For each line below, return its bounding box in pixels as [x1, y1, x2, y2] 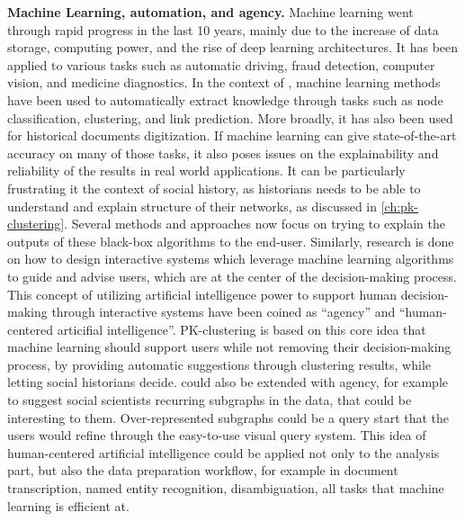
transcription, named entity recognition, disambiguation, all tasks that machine [7, 479, 444, 498]
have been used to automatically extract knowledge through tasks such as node [7, 90, 443, 109]
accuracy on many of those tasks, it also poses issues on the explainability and [7, 143, 439, 162]
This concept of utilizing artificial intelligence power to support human [7, 284, 398, 303]
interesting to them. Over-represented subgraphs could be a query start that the [7, 408, 450, 427]
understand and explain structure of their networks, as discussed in [7, 196, 378, 215]
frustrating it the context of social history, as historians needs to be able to [7, 178, 421, 197]
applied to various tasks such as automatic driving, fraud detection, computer [7, 55, 435, 74]
